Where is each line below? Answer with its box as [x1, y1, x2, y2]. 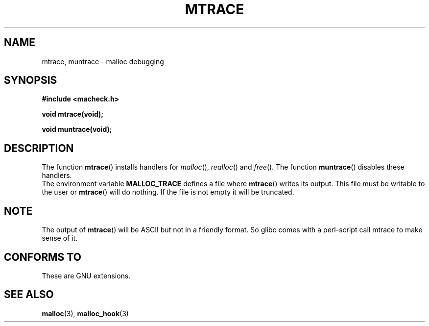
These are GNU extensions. [42, 271, 131, 280]
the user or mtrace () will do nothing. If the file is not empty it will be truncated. [42, 188, 294, 197]
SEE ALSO [4, 288, 54, 301]
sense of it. [42, 234, 78, 243]
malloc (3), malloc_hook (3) [42, 309, 129, 318]
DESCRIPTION [4, 142, 74, 154]
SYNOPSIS [4, 74, 57, 87]
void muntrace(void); [42, 125, 112, 134]
